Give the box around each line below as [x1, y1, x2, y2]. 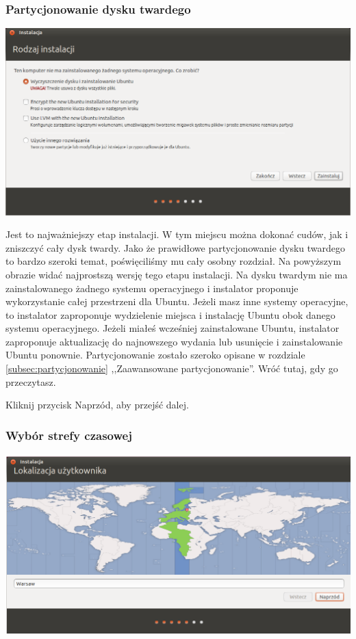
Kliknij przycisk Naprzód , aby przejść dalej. [5, 397, 189, 412]
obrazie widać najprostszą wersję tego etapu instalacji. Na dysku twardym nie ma [5, 267, 348, 281]
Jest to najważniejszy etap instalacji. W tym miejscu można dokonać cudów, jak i [5, 227, 348, 242]
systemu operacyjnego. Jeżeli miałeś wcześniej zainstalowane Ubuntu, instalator [5, 321, 340, 335]
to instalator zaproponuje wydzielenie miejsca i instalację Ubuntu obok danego [5, 307, 335, 322]
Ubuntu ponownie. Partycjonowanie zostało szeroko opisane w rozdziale [5, 348, 305, 362]
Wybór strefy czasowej [5, 426, 132, 443]
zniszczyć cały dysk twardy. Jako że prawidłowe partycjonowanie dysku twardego [5, 240, 346, 255]
